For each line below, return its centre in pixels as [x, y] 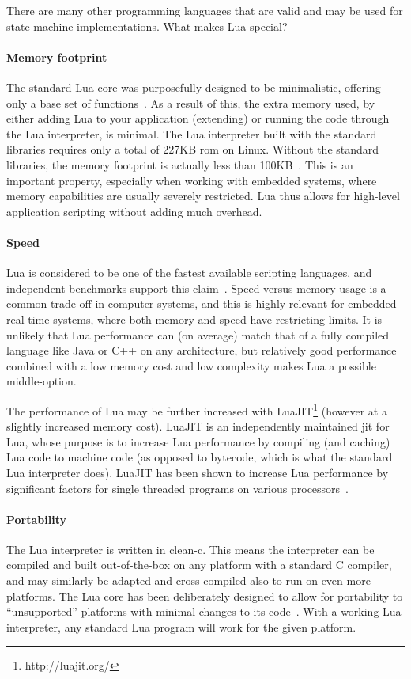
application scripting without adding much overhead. [134, 211]
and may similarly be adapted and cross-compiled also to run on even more [189, 580]
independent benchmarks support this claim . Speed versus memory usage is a [196, 288]
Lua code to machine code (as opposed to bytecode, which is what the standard [200, 457]
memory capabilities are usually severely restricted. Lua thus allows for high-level [203, 196]
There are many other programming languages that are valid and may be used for [205, 10]
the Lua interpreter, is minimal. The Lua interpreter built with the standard [192, 133]
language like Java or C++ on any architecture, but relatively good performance [202, 350]
